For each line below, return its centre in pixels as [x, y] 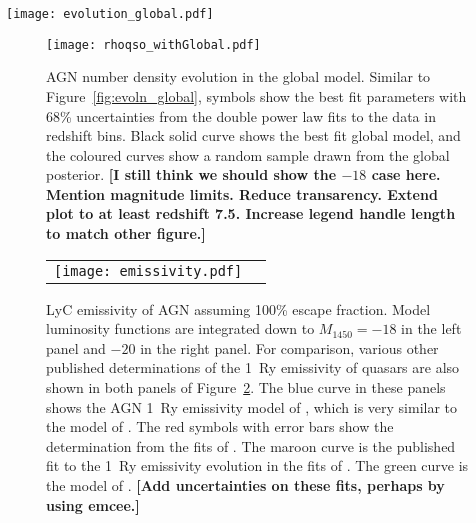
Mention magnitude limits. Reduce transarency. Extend [242, 193]
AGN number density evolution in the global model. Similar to [238, 76]
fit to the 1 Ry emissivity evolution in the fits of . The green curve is [257, 465]
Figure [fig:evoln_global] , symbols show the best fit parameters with [256, 95]
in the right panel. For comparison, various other [289, 347]
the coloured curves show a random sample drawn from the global [248, 154]
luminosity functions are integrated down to [180, 328]
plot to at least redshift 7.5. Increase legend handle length [251, 213]
